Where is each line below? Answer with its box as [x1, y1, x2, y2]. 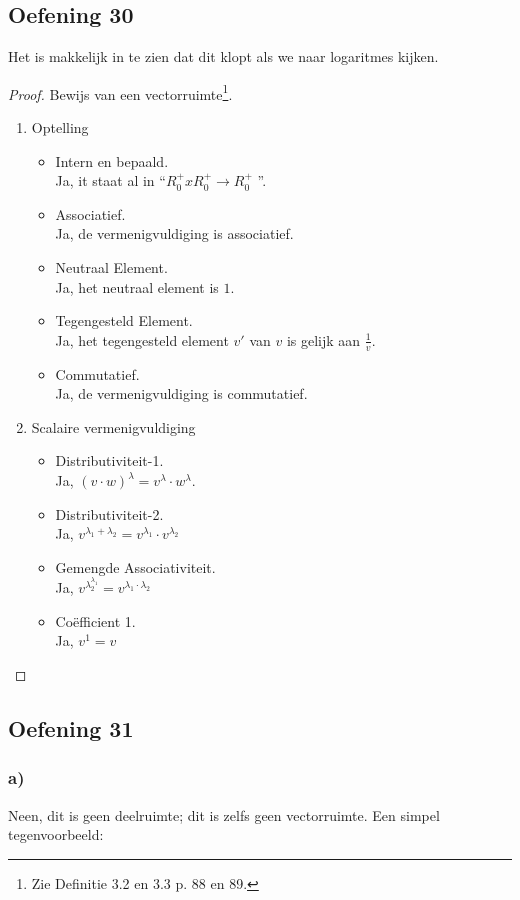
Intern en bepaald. [55, 150, 169, 171]
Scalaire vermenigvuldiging [31, 416, 196, 437]
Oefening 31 [8, 712, 134, 743]
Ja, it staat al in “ [55, 170, 166, 191]
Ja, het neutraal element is [55, 276, 219, 297]
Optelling [31, 117, 89, 138]
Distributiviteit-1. [55, 450, 164, 471]
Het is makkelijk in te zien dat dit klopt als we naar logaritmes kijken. [8, 46, 439, 67]
